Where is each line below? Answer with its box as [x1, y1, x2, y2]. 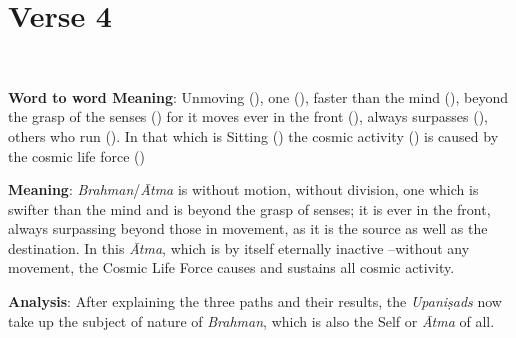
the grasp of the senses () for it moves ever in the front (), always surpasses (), [8, 106, 489, 127]
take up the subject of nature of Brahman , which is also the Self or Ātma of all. [8, 310, 495, 331]
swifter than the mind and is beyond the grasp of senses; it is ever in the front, [8, 198, 491, 219]
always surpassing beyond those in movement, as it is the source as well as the [8, 218, 488, 239]
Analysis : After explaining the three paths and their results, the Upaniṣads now [8, 291, 502, 312]
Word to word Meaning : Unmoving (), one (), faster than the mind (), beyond [8, 86, 509, 107]
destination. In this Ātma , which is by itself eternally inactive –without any [8, 237, 470, 258]
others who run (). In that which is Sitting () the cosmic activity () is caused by [8, 125, 499, 146]
